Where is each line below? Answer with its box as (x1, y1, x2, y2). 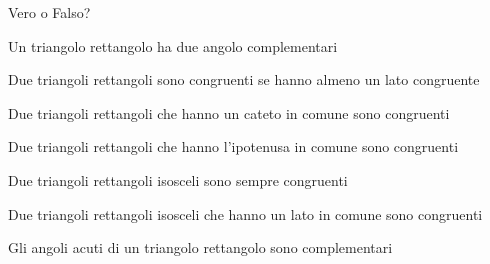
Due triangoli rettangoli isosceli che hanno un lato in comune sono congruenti (8, 203, 483, 224)
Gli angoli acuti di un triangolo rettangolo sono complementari (8, 237, 393, 258)
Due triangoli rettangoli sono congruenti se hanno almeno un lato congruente (8, 69, 480, 90)
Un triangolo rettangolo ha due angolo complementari (8, 35, 338, 56)
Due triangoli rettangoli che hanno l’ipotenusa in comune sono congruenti (8, 136, 459, 157)
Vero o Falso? (8, 2, 91, 22)
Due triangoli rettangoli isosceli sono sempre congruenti (8, 169, 348, 190)
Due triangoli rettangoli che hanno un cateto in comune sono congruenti (8, 102, 450, 123)
